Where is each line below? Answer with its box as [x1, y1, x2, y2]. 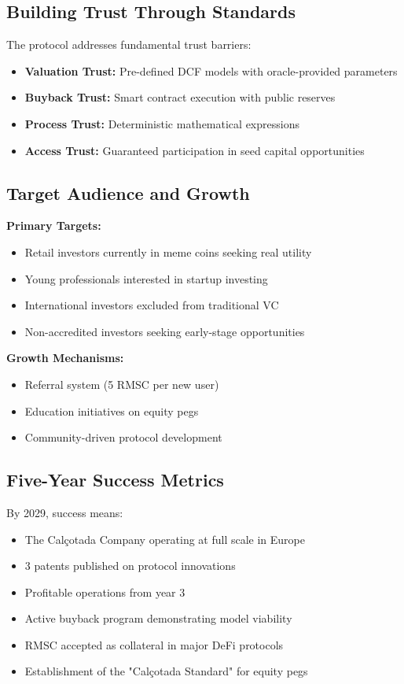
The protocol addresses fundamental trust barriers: [6, 36, 252, 53]
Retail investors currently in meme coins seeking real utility [24, 243, 312, 260]
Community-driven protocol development [24, 429, 222, 446]
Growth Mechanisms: [6, 349, 124, 366]
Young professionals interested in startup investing [24, 270, 268, 287]
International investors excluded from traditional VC [24, 297, 279, 313]
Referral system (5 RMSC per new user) [24, 375, 219, 392]
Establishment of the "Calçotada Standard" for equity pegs [24, 663, 308, 679]
